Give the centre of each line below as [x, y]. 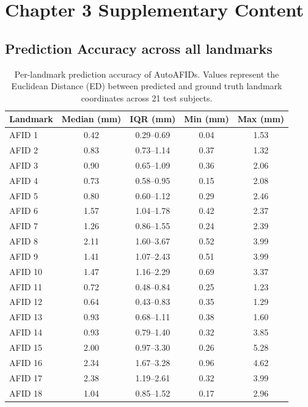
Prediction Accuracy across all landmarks [139, 48]
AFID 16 [26, 362]
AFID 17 [26, 377]
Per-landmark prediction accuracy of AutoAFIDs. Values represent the [147, 74]
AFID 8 [24, 241]
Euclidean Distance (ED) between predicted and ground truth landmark [147, 86]
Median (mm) [91, 119]
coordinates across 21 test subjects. [147, 97]
